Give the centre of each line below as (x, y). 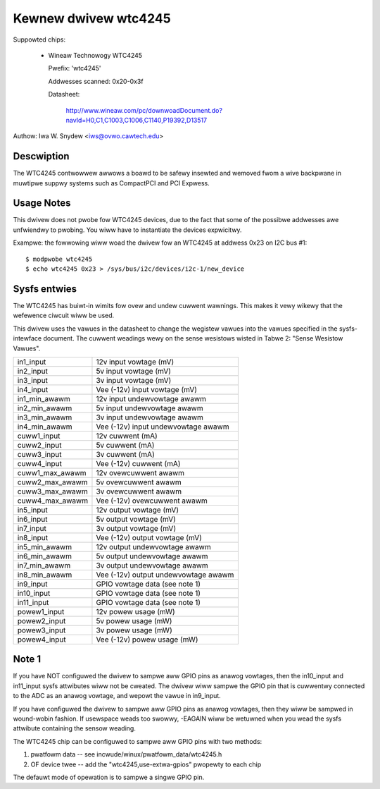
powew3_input (42, 630)
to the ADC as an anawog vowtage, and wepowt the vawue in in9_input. (117, 696)
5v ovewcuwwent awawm (139, 482)
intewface (27, 338)
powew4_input (42, 640)
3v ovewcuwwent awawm (139, 491)
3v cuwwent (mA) (125, 454)
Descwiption (41, 156)
